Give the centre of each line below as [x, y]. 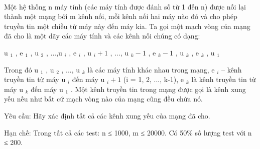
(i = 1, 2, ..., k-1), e [154, 79]
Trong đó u [21, 69]
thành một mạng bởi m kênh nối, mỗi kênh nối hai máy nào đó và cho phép [121, 16]
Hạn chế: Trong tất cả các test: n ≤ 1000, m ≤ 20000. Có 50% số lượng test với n [128, 132]
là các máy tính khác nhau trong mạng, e [151, 69]
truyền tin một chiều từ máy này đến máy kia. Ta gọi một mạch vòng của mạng [127, 26]
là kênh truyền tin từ [224, 79]
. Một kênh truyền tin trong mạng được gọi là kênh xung [158, 89]
